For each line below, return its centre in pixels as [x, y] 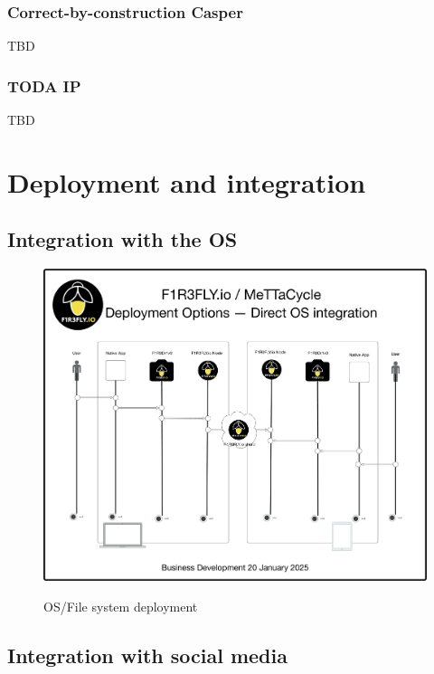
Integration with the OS [123, 239]
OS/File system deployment [121, 607]
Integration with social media [147, 655]
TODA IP [44, 85]
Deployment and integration [187, 181]
